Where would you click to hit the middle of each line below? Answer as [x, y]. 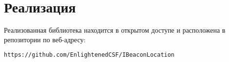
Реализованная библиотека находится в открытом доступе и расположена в [115, 30]
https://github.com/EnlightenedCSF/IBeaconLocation [89, 55]
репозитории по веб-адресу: [45, 39]
